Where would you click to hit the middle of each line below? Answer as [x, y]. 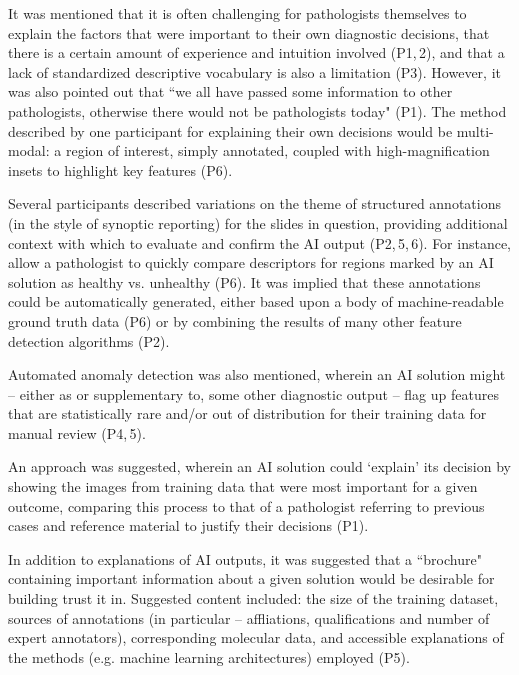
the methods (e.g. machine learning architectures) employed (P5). [209, 656]
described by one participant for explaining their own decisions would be [230, 130]
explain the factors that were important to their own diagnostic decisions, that [249, 32]
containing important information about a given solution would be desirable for [251, 578]
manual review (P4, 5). [77, 432]
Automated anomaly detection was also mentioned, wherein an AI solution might [257, 374]
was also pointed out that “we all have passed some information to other [230, 91]
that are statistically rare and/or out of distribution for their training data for [247, 413]
